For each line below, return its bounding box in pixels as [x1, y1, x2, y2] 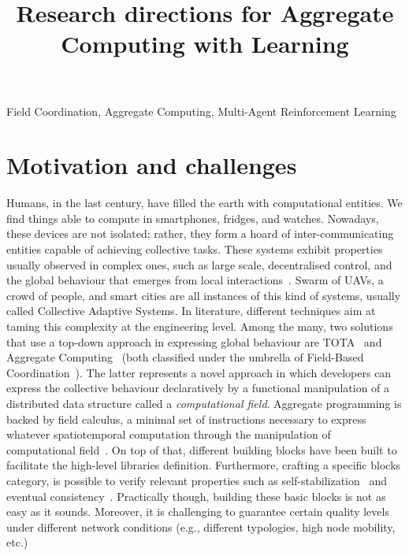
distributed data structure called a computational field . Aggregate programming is [6, 395, 402, 411]
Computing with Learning [61, 28, 349, 60]
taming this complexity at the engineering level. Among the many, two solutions [6, 318, 393, 335]
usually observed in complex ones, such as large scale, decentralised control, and [6, 256, 392, 272]
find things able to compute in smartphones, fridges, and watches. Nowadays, [6, 209, 379, 226]
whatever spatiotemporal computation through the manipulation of [6, 426, 331, 443]
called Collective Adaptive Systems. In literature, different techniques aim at [6, 302, 376, 319]
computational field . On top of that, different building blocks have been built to [6, 441, 397, 458]
